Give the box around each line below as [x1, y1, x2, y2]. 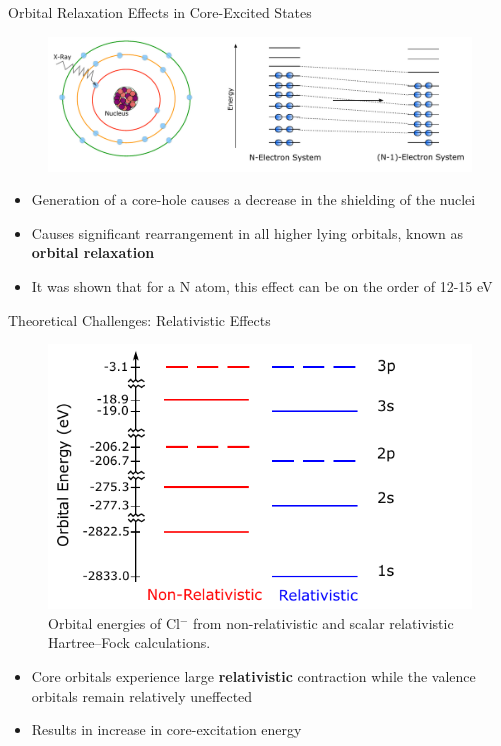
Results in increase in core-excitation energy [31, 719, 302, 740]
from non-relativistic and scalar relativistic [193, 612, 454, 633]
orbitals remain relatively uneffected [31, 685, 253, 706]
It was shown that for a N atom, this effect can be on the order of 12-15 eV [31, 275, 493, 296]
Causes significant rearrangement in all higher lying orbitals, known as [31, 222, 463, 243]
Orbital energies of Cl [48, 612, 180, 633]
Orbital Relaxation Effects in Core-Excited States [8, 2, 312, 22]
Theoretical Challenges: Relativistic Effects [8, 309, 271, 330]
